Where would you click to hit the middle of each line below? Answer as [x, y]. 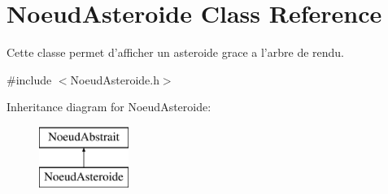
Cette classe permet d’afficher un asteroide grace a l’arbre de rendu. [176, 52]
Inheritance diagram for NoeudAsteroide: [109, 107]
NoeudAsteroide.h [115, 79]
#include [29, 79]
